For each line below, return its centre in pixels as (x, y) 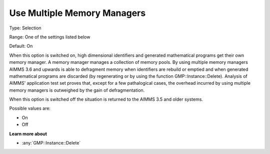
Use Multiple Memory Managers (77, 13)
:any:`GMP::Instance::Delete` (51, 143)
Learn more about (28, 134)
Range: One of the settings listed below (50, 37)
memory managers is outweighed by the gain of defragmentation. (77, 90)
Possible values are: (30, 108)
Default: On (21, 46)
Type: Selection (25, 28)
